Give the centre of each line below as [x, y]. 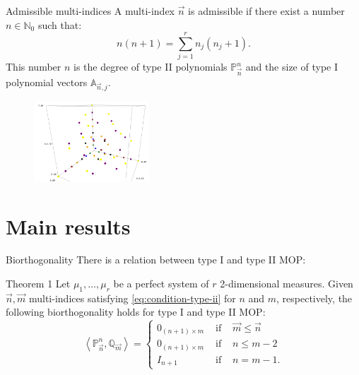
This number [34, 67]
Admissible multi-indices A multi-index [90, 11]
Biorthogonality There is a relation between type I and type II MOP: [156, 260]
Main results [68, 226]
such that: [60, 24]
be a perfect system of [161, 284]
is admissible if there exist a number [266, 11]
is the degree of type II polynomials [151, 67]
